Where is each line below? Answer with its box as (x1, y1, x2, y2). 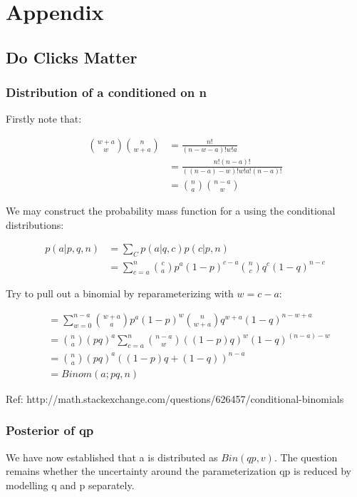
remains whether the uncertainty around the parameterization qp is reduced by (6, 463, 352, 478)
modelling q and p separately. (6, 477, 135, 492)
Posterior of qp (6, 421, 94, 439)
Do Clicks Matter (6, 46, 138, 68)
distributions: (6, 217, 64, 232)
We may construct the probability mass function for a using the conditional (6, 203, 336, 217)
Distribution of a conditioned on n (6, 83, 207, 101)
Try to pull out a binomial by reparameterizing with (6, 286, 234, 301)
